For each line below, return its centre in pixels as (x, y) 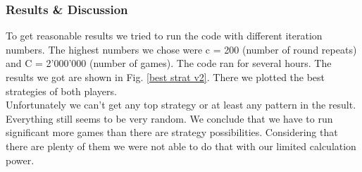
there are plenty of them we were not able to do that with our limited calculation (181, 146)
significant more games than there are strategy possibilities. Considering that (172, 132)
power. (20, 160)
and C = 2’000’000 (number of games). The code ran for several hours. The (169, 63)
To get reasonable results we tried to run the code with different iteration (164, 36)
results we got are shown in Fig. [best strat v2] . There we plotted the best (166, 77)
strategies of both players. (61, 91)
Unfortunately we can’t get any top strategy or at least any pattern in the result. (181, 105)
